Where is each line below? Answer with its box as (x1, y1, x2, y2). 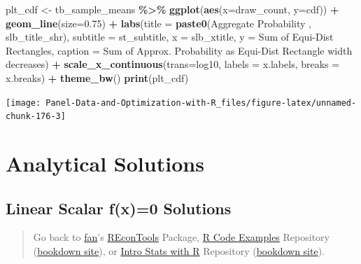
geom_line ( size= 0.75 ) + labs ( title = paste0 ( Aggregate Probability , (6, 15, 311, 30)
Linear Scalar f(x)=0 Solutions (6, 197, 232, 218)
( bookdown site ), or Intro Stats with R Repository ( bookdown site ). (33, 244, 325, 258)
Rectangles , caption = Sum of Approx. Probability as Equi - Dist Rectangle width (6, 43, 353, 57)
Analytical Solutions (6, 149, 204, 178)
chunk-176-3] (6, 111, 66, 122)
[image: (6, 97, 41, 108)
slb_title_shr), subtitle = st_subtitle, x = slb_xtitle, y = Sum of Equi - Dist (6, 29, 334, 44)
